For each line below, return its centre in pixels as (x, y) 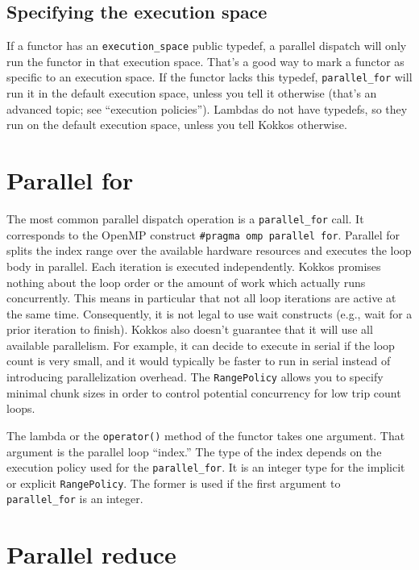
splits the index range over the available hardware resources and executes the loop (209, 250)
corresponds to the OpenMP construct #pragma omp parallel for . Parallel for (203, 234)
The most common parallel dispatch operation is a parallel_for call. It (185, 219)
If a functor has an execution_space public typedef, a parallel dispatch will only (207, 46)
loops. (21, 408)
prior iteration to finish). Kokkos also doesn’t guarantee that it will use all (190, 329)
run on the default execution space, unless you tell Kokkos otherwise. (177, 125)
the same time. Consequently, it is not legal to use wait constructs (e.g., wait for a (209, 313)
